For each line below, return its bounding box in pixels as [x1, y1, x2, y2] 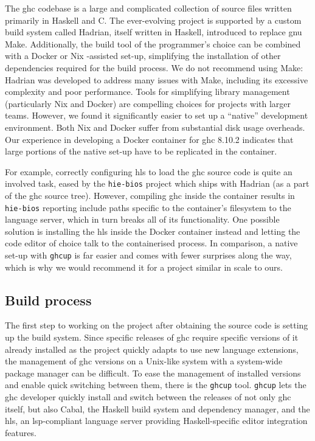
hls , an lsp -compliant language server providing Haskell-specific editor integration [5, 414, 308, 427]
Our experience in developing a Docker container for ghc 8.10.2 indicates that [5, 133, 294, 145]
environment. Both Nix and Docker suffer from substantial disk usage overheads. [5, 120, 305, 133]
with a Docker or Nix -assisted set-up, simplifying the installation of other [5, 49, 281, 62]
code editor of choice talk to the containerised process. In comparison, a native [5, 237, 298, 249]
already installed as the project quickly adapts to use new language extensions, [5, 342, 299, 355]
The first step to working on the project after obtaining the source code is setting [5, 319, 308, 332]
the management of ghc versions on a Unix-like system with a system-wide [5, 355, 283, 367]
